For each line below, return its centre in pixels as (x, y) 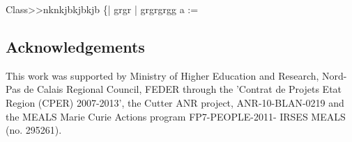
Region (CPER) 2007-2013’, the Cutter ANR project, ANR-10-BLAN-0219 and (175, 102)
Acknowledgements (75, 46)
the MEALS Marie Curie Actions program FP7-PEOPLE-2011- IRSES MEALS (176, 116)
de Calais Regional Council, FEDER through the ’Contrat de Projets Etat (183, 89)
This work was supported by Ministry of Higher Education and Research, (162, 75)
